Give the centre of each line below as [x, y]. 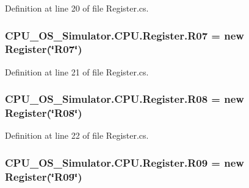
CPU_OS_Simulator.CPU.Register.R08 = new [125, 99]
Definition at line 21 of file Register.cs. [77, 71]
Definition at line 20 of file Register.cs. [77, 8]
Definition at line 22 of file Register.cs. [77, 135]
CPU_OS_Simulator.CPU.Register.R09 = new [125, 162]
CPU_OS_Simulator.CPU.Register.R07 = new [125, 35]
